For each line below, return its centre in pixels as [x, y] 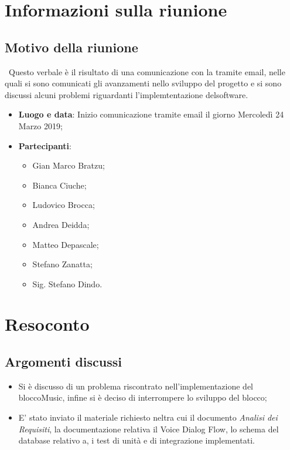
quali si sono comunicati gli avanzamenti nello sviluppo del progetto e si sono [143, 83]
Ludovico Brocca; [64, 205]
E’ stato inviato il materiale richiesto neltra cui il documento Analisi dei [148, 417]
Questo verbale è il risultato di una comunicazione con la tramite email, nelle [147, 71]
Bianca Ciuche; [59, 185]
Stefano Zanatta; [62, 264]
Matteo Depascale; [66, 244]
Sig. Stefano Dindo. [67, 283]
